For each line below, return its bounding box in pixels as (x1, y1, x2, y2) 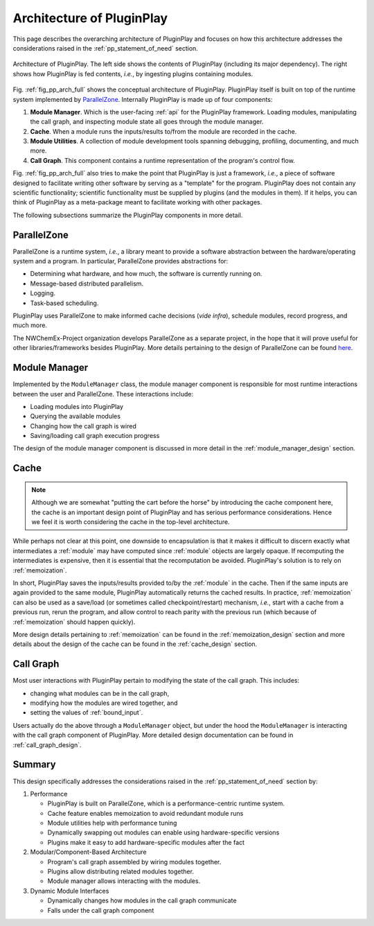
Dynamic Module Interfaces (30, 886, 109, 895)
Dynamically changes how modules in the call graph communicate (47, 896, 237, 905)
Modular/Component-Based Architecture (30, 848, 147, 856)
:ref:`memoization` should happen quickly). (12, 618, 136, 626)
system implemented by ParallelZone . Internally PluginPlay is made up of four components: (12, 95, 273, 103)
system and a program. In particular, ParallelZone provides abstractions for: (12, 257, 229, 265)
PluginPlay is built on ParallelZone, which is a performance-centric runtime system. (47, 799, 285, 807)
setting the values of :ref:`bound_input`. (30, 708, 143, 717)
